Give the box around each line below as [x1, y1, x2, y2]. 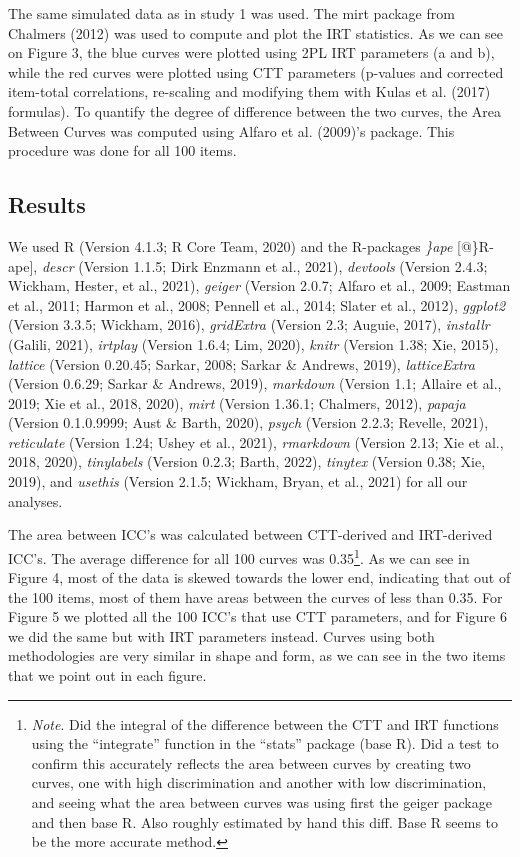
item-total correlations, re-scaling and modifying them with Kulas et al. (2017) [8, 81, 491, 102]
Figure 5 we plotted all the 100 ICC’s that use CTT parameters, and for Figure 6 [8, 606, 507, 627]
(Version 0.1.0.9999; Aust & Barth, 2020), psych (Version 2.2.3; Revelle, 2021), [8, 412, 489, 433]
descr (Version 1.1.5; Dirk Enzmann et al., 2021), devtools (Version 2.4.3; [41, 255, 488, 276]
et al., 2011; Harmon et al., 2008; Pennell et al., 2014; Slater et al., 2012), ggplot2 [8, 294, 506, 315]
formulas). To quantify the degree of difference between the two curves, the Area [8, 100, 502, 121]
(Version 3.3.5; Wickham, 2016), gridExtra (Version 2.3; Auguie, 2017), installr [8, 314, 490, 335]
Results [8, 189, 86, 220]
